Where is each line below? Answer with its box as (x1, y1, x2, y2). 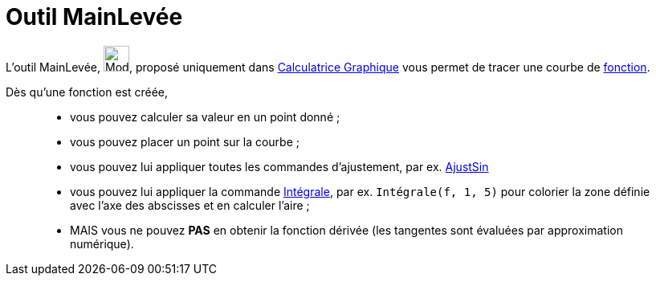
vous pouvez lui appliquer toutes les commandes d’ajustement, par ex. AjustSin (70, 159, 489, 174)
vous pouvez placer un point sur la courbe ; (70, 134, 300, 149)
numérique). (70, 236, 134, 251)
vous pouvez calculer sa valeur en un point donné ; (70, 109, 340, 124)
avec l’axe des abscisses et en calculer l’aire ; (70, 198, 310, 212)
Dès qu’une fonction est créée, (6, 84, 169, 99)
